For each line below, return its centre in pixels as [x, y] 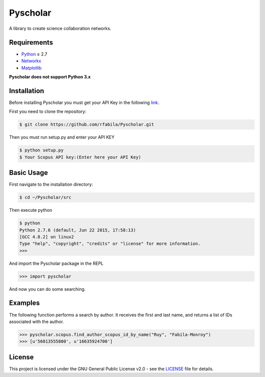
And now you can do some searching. [47, 289]
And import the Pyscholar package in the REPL [56, 263]
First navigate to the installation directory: [51, 184]
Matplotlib [31, 68]
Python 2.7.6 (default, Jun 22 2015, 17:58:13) [78, 230]
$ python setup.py [41, 150]
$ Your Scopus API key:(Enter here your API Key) [80, 157]
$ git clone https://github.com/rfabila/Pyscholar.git [87, 125]
